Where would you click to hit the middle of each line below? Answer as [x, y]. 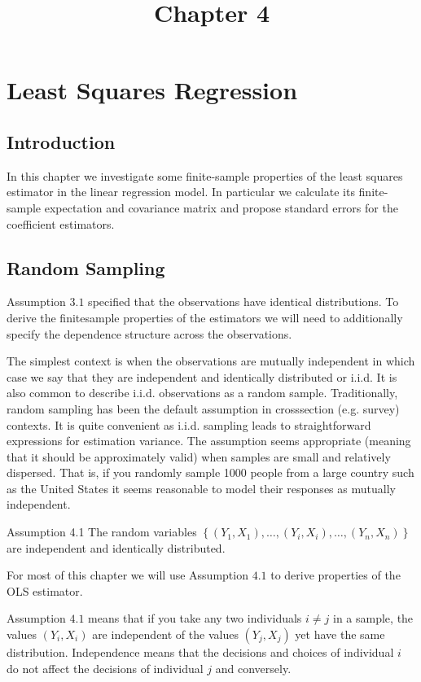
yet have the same [340, 634]
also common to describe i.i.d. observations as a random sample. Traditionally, [202, 393]
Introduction [61, 141]
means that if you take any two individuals [195, 618]
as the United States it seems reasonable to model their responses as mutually [201, 488]
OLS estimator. [45, 590]
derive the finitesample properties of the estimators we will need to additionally [205, 317]
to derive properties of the [335, 575]
